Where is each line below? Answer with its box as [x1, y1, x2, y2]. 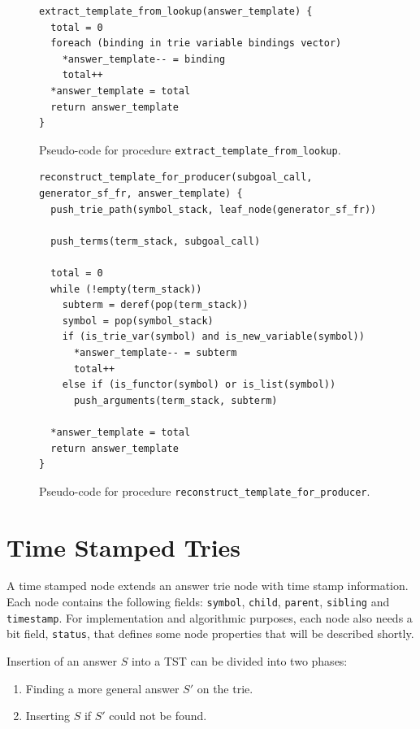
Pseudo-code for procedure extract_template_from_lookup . [39, 141, 341, 158]
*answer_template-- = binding [62, 53, 226, 65]
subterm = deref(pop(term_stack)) [62, 299, 249, 311]
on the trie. [197, 679, 253, 696]
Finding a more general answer [25, 679, 180, 696]
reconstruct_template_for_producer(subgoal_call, [39, 171, 313, 184]
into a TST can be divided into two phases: [131, 653, 348, 670]
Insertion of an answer [6, 653, 117, 670]
